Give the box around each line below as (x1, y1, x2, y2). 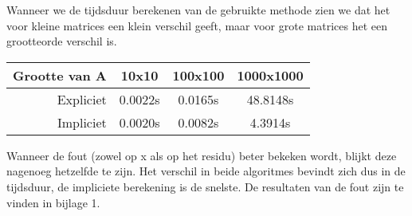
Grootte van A (13, 65, 107, 84)
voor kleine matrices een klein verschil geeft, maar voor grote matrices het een (6, 17, 387, 33)
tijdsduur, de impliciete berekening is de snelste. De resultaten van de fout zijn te (6, 178, 404, 194)
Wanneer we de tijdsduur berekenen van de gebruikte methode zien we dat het (6, 2, 390, 18)
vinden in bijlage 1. (6, 194, 100, 210)
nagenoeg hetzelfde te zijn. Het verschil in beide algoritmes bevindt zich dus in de (6, 163, 406, 179)
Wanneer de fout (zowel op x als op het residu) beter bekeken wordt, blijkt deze (6, 147, 397, 163)
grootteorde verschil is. (6, 33, 117, 49)
